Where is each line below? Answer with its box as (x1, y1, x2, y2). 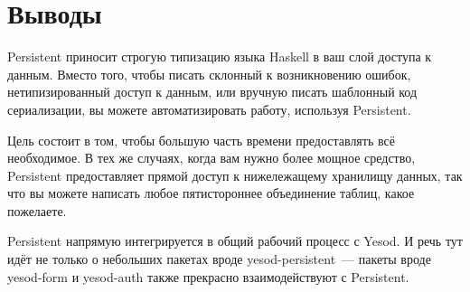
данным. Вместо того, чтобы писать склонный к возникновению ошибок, (7, 64, 411, 83)
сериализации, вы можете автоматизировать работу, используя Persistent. (7, 99, 411, 118)
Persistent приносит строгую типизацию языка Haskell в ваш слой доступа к (7, 47, 432, 66)
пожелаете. (7, 201, 67, 220)
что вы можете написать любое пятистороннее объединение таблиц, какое (7, 184, 415, 203)
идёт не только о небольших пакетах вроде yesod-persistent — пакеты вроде (7, 250, 431, 268)
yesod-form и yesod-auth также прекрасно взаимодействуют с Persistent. (7, 267, 409, 286)
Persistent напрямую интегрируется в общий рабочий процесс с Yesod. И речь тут (7, 231, 463, 250)
